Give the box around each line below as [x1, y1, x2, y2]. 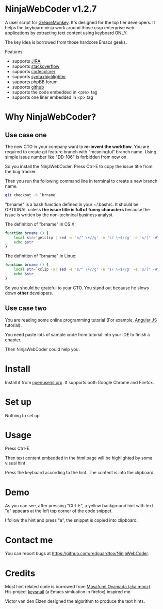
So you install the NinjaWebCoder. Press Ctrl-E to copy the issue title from [5, 163, 153, 169]
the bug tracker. [5, 168, 37, 174]
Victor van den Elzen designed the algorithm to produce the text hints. [5, 598, 145, 604]
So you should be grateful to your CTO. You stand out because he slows [5, 285, 149, 291]
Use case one [5, 130, 47, 139]
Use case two [5, 304, 47, 313]
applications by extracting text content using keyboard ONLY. [5, 30, 128, 36]
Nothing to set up [5, 412, 40, 418]
